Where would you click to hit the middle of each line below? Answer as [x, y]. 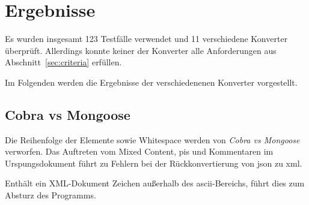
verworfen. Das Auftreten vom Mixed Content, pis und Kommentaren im [139, 151]
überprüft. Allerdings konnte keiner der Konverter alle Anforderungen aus [141, 50]
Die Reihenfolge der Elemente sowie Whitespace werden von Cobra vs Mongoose [152, 139]
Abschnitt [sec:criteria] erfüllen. [63, 62]
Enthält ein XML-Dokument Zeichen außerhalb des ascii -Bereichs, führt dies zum [155, 183]
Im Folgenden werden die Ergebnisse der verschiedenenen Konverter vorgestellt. [151, 82]
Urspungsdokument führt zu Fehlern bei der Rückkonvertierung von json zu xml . [154, 163]
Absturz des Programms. [50, 195]
